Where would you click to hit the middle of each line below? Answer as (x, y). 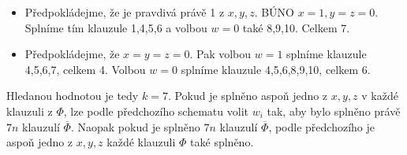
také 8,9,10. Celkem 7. (296, 27)
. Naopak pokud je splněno (135, 126)
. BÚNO (274, 12)
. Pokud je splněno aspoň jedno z (248, 96)
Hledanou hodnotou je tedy (73, 96)
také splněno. (222, 142)
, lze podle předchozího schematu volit (156, 111)
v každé (380, 96)
